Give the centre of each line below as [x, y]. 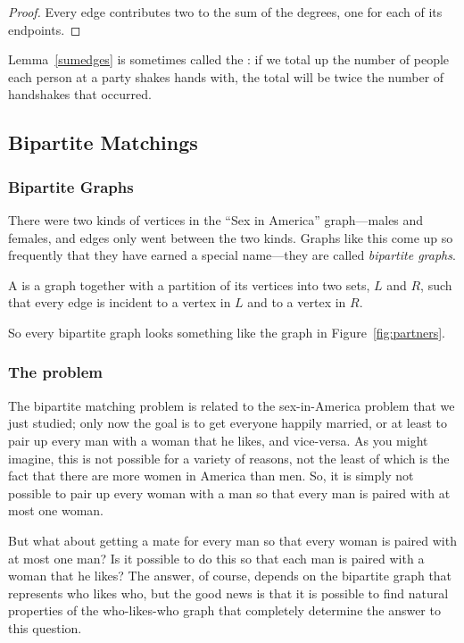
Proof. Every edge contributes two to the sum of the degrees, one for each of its [225, 12]
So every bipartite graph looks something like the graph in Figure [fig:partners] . [227, 332]
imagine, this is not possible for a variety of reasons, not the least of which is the [229, 458]
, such [436, 284]
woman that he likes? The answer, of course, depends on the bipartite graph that [230, 576]
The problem [56, 372]
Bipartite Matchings [103, 142]
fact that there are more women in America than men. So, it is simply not [211, 476]
